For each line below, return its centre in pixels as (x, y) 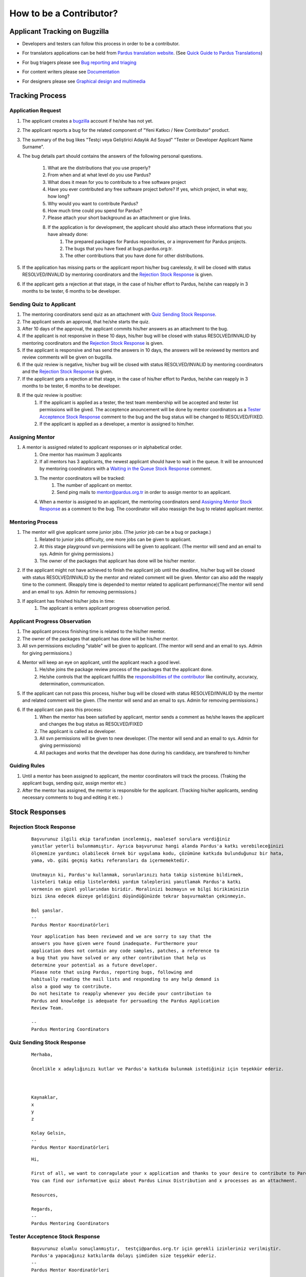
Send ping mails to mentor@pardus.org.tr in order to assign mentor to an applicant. (144, 492)
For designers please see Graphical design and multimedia (84, 81)
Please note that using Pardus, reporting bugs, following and (112, 972)
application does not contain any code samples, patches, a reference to (125, 951)
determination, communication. (72, 684)
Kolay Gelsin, (49, 1133)
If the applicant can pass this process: (62, 710)
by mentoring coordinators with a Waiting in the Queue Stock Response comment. (125, 469)
